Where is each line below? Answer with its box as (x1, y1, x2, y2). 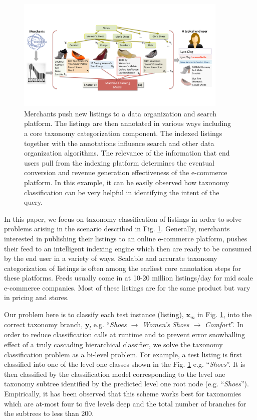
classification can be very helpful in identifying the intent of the (24, 187, 219, 197)
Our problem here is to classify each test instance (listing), (4, 309, 184, 320)
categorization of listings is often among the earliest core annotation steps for (4, 262, 241, 273)
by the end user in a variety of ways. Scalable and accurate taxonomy (4, 253, 217, 263)
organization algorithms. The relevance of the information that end (24, 148, 230, 158)
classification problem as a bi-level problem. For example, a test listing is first (4, 349, 242, 359)
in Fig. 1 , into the (197, 309, 252, 320)
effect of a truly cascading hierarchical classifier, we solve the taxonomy (4, 339, 223, 350)
